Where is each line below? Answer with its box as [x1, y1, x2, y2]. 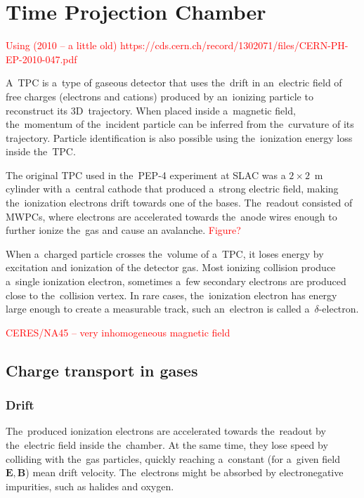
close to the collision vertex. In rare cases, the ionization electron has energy [6, 287, 337, 302]
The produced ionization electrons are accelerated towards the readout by [6, 424, 326, 438]
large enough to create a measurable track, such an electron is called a [6, 301, 310, 316]
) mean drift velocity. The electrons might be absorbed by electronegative [25, 465, 344, 480]
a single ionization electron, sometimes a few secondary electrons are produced [6, 274, 346, 289]
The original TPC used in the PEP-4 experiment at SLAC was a [6, 167, 286, 182]
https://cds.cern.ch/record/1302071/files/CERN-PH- [120, 38, 349, 53]
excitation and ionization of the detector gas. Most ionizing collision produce [6, 260, 336, 275]
